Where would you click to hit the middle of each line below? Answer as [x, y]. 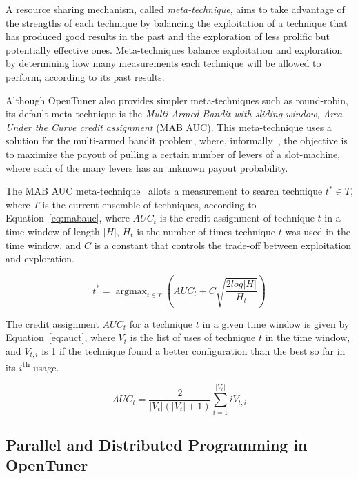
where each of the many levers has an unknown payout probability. [147, 167]
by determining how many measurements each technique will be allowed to [163, 63]
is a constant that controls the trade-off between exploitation [223, 245]
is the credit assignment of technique [237, 218]
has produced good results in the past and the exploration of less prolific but [168, 36]
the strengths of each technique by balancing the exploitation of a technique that [177, 22]
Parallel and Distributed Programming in [157, 444]
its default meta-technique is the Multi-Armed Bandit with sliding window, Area [174, 114]
